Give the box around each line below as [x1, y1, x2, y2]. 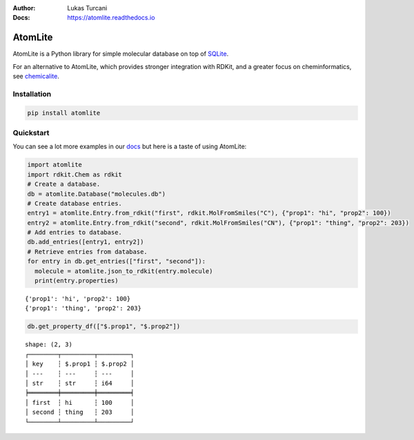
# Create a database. [27, 180, 101, 188]
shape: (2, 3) [25, 341, 72, 348]
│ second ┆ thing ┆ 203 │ [25, 408, 135, 417]
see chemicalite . [12, 72, 60, 81]
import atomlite [27, 161, 83, 169]
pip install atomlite [27, 109, 101, 117]
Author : [12, 4, 36, 12]
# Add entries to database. [27, 228, 122, 237]
